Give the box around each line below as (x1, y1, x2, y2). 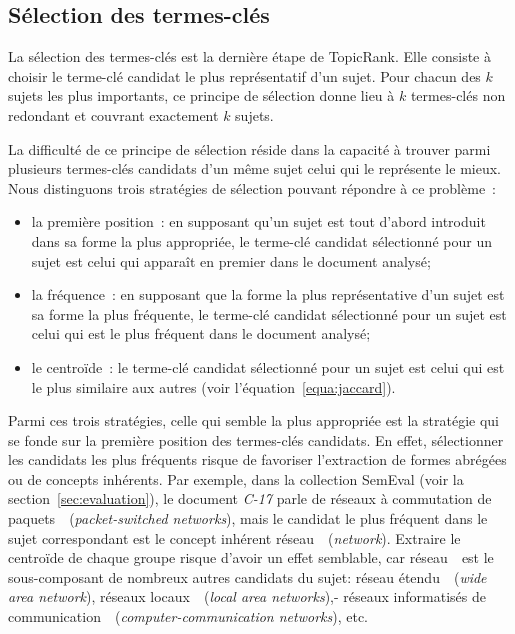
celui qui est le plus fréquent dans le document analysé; (31, 323, 371, 344)
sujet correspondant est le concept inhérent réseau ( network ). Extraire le (8, 527, 461, 548)
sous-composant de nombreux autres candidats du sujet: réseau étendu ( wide (8, 566, 487, 587)
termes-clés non (410, 85, 506, 106)
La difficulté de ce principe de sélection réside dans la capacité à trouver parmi (8, 138, 491, 159)
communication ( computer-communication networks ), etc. (8, 606, 369, 627)
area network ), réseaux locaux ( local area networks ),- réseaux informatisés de (8, 586, 486, 607)
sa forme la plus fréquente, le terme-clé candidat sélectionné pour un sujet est (31, 303, 507, 324)
